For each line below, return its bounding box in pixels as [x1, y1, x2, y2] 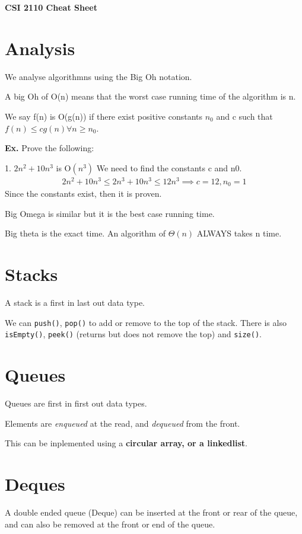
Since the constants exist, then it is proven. [5, 187, 162, 200]
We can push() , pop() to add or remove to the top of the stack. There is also [5, 316, 287, 328]
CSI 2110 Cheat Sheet [5, 1, 97, 13]
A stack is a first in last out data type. [5, 296, 145, 309]
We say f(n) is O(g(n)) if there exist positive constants [5, 110, 202, 122]
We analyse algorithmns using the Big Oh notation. [5, 70, 192, 82]
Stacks [5, 262, 58, 286]
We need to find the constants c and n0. [96, 161, 242, 174]
